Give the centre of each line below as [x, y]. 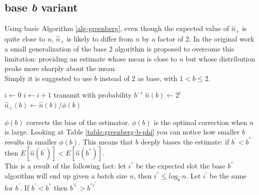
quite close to [25, 38]
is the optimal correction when [200, 122]
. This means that [106, 141]
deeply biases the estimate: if [185, 141]
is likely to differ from [100, 38]
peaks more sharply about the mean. [61, 68]
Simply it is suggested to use [48, 78]
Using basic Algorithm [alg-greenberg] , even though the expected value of [117, 28]
